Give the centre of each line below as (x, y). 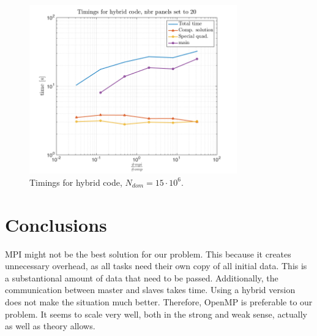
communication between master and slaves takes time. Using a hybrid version (150, 290)
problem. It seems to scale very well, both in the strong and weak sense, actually (156, 314)
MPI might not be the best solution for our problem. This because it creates (148, 254)
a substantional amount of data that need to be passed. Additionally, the (142, 277)
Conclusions (56, 224)
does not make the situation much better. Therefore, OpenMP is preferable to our (159, 301)
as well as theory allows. (50, 326)
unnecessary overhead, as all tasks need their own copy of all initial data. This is (156, 266)
